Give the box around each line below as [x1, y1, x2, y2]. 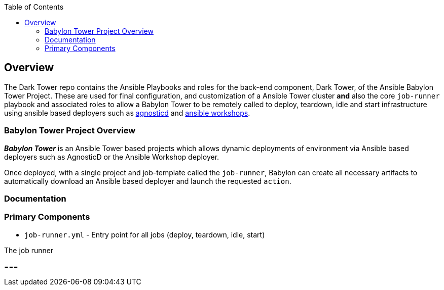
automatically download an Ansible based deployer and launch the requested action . [4, 176, 291, 185]
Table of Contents [4, 3, 64, 11]
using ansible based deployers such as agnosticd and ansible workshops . [4, 108, 250, 117]
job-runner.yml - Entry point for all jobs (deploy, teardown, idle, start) [24, 230, 265, 239]
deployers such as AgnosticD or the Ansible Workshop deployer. [4, 152, 219, 161]
